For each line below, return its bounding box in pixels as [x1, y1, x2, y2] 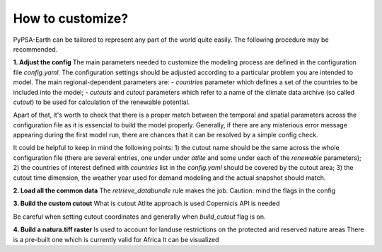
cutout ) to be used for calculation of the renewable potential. [13, 98, 190, 106]
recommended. [13, 45, 58, 53]
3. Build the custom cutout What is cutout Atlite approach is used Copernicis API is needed [13, 199, 280, 208]
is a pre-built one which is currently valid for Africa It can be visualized [13, 235, 219, 244]
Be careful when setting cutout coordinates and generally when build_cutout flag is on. [13, 212, 266, 221]
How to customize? [13, 11, 129, 26]
